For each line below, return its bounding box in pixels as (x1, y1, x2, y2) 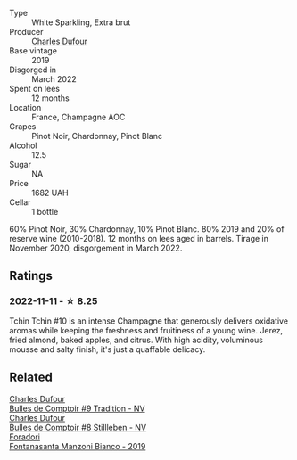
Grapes (9, 121, 37, 132)
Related (9, 370, 54, 385)
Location (9, 103, 42, 112)
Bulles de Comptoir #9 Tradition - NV (9, 403, 145, 414)
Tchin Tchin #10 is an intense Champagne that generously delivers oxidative (9, 316, 288, 326)
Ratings (9, 268, 54, 283)
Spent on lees (9, 84, 61, 94)
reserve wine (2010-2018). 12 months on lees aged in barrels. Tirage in (9, 234, 269, 243)
